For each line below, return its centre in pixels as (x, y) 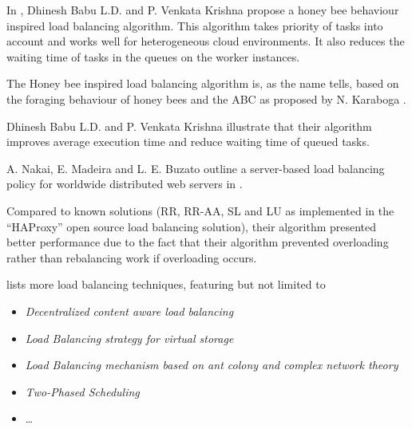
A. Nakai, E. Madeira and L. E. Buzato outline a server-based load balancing (196, 168)
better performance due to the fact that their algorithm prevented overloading (198, 242)
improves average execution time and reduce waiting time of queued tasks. (188, 142)
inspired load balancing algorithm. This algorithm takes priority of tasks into (195, 25)
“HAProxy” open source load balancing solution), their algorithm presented (192, 226)
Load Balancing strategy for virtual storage (129, 338)
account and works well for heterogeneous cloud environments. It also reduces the (206, 41)
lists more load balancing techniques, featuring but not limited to (166, 284)
